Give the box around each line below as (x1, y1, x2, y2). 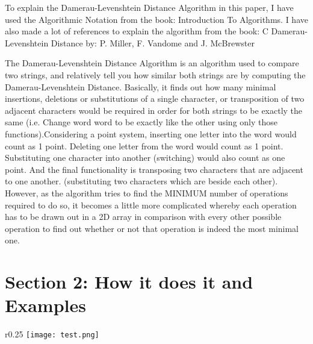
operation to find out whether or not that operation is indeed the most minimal (5, 222, 299, 234)
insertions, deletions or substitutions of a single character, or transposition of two (5, 92, 305, 105)
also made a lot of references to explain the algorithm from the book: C (5, 25, 268, 37)
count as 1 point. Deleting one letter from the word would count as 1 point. (5, 139, 284, 152)
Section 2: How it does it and (5, 269, 253, 294)
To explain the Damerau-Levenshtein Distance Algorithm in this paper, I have (5, 1, 294, 13)
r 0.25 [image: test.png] (5, 328, 99, 340)
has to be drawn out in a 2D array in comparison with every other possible (5, 210, 282, 223)
